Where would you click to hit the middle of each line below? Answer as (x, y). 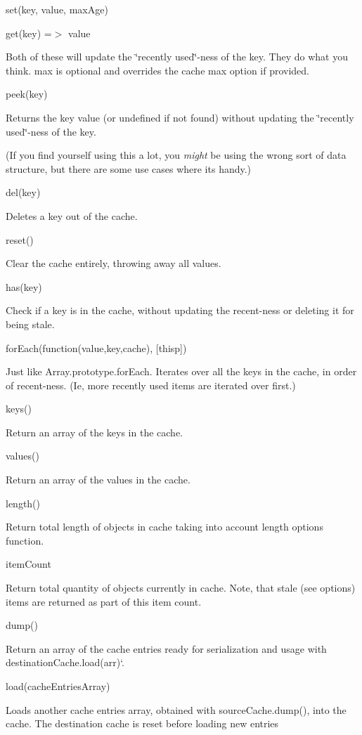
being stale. (30, 324)
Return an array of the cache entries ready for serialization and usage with (166, 648)
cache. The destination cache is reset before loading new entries (142, 723)
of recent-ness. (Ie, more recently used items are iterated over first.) (151, 385)
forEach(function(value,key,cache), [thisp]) (96, 347)
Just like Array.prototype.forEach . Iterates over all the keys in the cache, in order (181, 371)
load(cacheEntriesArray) (58, 686)
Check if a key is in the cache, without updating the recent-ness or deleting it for (180, 310)
